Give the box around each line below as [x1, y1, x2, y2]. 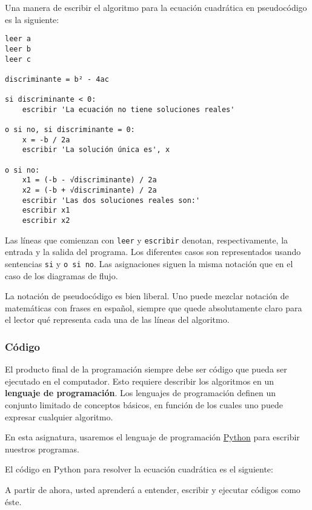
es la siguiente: [5, 13, 59, 25]
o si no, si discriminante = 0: [5, 125, 135, 134]
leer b [5, 44, 31, 53]
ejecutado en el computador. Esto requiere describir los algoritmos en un [5, 374, 274, 387]
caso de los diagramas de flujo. [5, 269, 118, 282]
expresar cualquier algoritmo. [5, 410, 113, 423]
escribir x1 [22, 206, 70, 215]
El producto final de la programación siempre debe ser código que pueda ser [5, 363, 287, 376]
